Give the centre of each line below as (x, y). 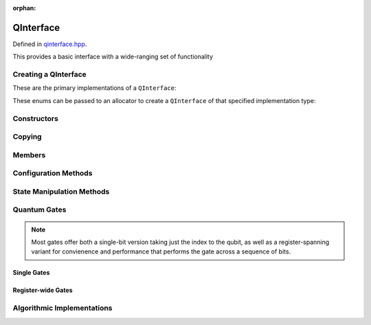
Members (29, 155)
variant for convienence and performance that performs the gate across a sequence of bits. (161, 251)
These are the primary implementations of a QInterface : (94, 88)
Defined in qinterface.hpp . (50, 44)
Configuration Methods (53, 173)
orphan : (24, 8)
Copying (27, 137)
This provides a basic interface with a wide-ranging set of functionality (113, 57)
